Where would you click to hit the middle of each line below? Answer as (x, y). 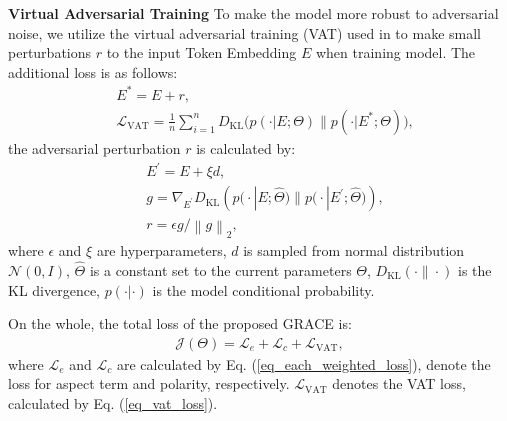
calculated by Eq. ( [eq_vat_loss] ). (113, 402)
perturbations (50, 52)
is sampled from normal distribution (354, 250)
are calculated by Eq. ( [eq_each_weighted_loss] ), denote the (304, 363)
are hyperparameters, (161, 250)
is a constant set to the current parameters (220, 269)
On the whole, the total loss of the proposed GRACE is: (180, 323)
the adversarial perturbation (94, 147)
